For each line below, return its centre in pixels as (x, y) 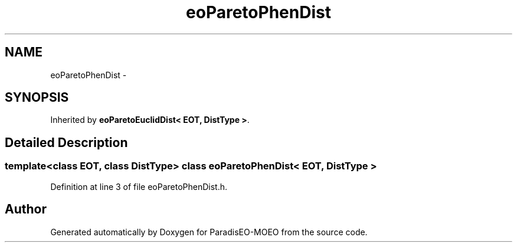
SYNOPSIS (37, 98)
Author (26, 209)
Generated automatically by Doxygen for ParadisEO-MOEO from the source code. (209, 232)
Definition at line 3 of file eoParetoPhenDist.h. (139, 186)
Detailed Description (66, 142)
